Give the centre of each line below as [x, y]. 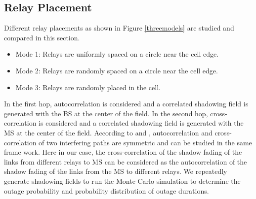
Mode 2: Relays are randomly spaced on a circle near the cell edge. [117, 70]
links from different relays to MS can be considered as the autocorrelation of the [126, 161]
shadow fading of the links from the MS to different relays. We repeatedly [116, 171]
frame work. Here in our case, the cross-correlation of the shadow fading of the [123, 152]
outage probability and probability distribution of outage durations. [107, 190]
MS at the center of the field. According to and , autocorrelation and [108, 132]
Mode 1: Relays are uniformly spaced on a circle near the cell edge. [117, 54]
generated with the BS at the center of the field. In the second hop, [106, 113]
